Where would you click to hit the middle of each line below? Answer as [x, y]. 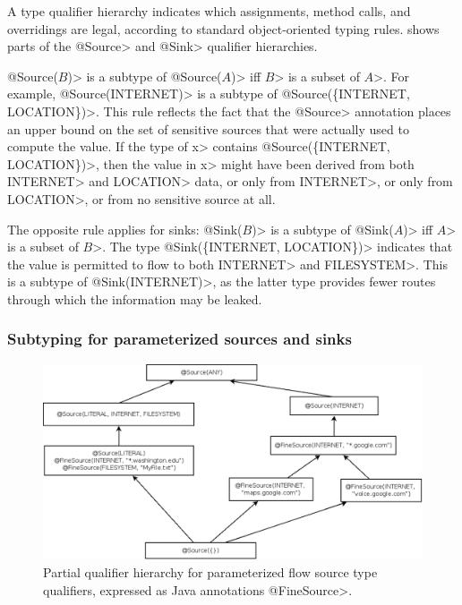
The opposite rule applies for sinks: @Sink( [125, 229]
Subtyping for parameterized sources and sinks [180, 339]
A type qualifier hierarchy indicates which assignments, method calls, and [209, 11]
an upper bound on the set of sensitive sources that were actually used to [208, 128]
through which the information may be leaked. [135, 298]
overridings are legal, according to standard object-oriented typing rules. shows [223, 28]
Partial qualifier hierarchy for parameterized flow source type [210, 571]
